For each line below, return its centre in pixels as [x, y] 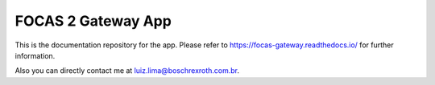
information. [35, 55]
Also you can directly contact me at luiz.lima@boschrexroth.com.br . [127, 71]
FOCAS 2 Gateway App [93, 21]
